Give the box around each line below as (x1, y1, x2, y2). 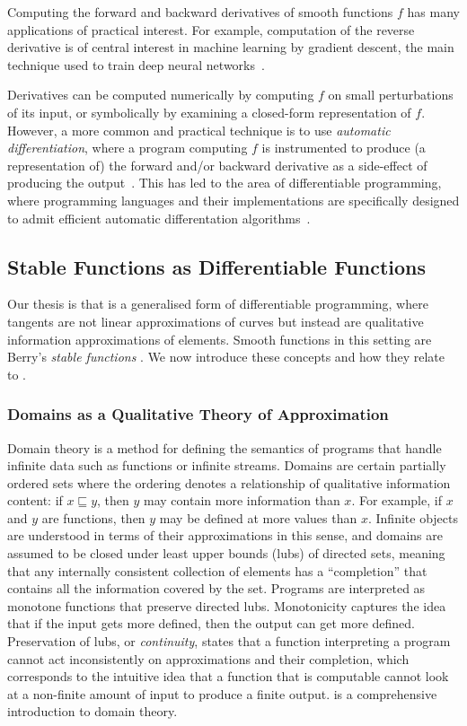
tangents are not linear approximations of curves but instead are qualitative (7, 311, 424, 330)
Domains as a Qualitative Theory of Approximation (7, 403, 389, 425)
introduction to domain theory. (7, 702, 178, 721)
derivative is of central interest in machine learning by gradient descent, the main (7, 38, 454, 57)
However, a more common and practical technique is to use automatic (7, 120, 391, 139)
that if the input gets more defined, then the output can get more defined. (7, 614, 416, 633)
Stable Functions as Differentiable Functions (7, 252, 427, 280)
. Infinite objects (367, 508, 458, 527)
